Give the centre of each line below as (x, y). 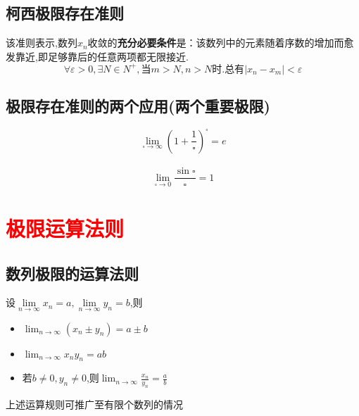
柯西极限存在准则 (65, 13)
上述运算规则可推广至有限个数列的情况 (94, 404)
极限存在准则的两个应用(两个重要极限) (138, 106)
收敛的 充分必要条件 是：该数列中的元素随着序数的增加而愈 (221, 43)
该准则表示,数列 (42, 43)
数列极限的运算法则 (72, 273)
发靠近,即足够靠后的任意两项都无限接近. (97, 56)
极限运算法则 (65, 228)
